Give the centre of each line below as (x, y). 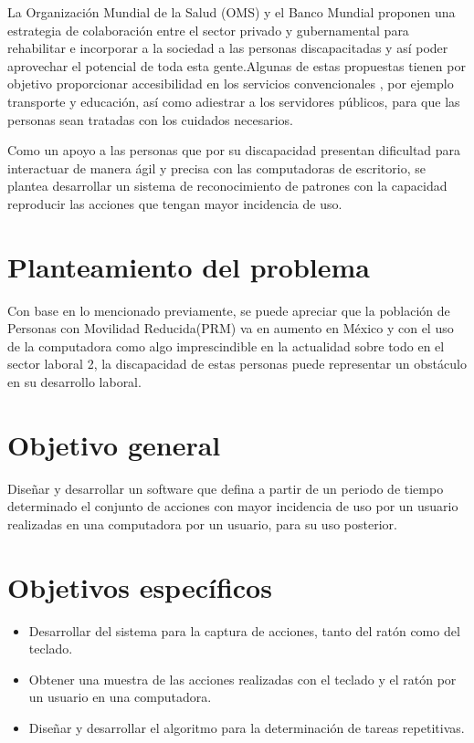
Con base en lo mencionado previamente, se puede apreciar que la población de (229, 310)
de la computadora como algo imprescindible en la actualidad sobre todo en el (226, 345)
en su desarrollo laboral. (74, 382)
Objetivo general (114, 444)
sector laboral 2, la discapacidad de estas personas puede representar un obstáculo (237, 364)
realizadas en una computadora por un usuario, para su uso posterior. (202, 523)
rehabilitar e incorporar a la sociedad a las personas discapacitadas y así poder (228, 48)
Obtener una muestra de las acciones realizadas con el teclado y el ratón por (242, 679)
